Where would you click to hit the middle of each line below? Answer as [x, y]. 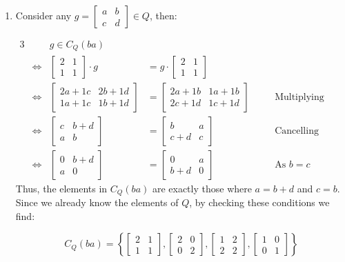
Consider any [43, 15]
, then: [163, 15]
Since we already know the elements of [97, 202]
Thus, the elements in [61, 188]
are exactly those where [202, 188]
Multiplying [299, 97]
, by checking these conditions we [259, 202]
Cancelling [297, 131]
